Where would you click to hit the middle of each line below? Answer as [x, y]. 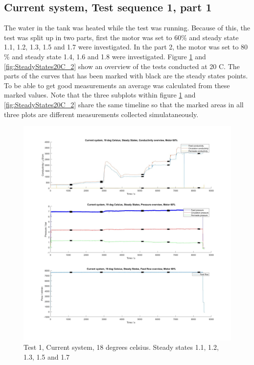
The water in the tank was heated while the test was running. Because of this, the [127, 28]
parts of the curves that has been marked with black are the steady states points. [126, 76]
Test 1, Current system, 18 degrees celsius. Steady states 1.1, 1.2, [121, 347]
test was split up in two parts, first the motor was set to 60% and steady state [121, 37]
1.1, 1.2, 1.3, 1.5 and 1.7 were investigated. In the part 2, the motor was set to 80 [126, 47]
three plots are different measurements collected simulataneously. [101, 114]
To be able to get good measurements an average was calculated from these [117, 85]
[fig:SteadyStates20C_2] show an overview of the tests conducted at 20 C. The [122, 66]
